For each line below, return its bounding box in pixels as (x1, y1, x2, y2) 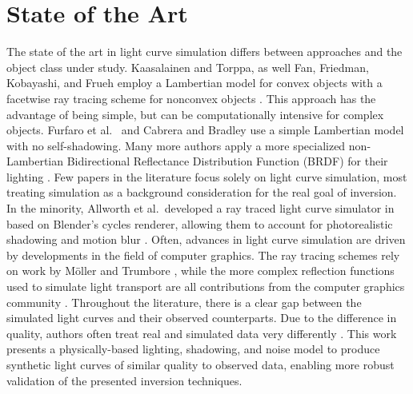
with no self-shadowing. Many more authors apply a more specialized (6, 137, 346, 153)
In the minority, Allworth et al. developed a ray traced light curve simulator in (6, 200, 395, 217)
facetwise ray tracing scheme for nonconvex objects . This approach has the (6, 90, 376, 106)
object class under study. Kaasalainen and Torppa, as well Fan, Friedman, (6, 58, 369, 75)
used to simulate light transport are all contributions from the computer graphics (6, 278, 405, 295)
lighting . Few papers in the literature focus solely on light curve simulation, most (6, 168, 407, 185)
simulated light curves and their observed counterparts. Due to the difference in (6, 309, 397, 326)
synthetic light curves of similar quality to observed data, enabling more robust (6, 356, 395, 372)
